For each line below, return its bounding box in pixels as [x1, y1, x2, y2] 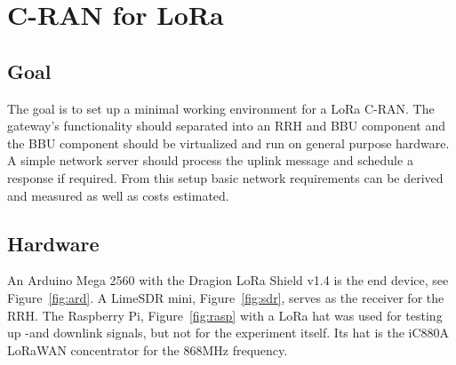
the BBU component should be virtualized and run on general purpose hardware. [7, 133, 450, 152]
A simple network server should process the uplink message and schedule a [7, 151, 413, 170]
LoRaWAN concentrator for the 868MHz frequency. [7, 340, 288, 359]
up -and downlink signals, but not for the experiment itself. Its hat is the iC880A [7, 323, 450, 342]
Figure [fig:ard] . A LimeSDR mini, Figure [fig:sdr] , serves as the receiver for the [7, 288, 444, 306]
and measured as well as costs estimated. [7, 186, 229, 204]
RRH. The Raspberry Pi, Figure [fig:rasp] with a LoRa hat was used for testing [7, 305, 443, 324]
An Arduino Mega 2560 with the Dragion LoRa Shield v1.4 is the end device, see [7, 271, 449, 290]
